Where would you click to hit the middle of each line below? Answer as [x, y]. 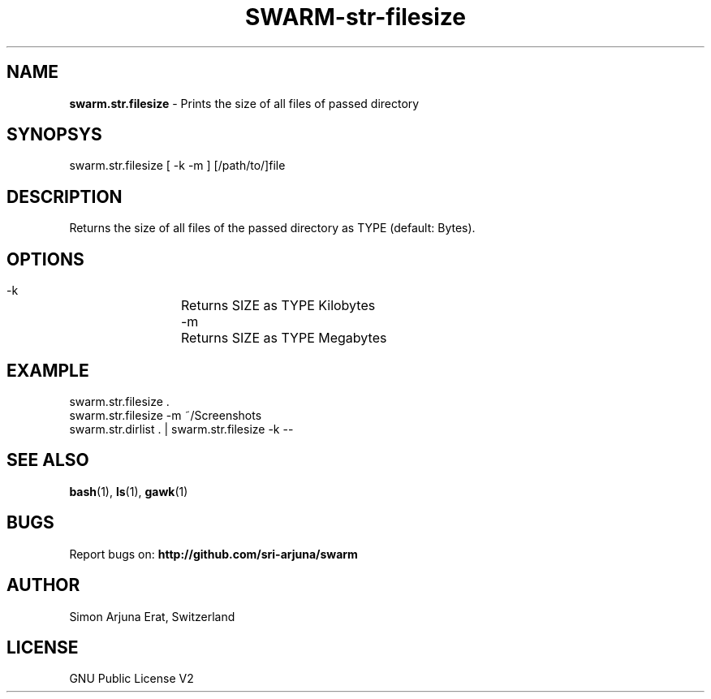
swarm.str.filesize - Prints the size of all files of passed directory [244, 103]
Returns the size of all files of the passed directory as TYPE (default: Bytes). [272, 228]
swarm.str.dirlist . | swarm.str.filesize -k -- [181, 429]
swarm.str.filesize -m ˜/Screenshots [166, 415]
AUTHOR [43, 585]
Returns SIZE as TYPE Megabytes [284, 338]
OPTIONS [45, 259]
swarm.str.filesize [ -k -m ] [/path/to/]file [177, 166]
